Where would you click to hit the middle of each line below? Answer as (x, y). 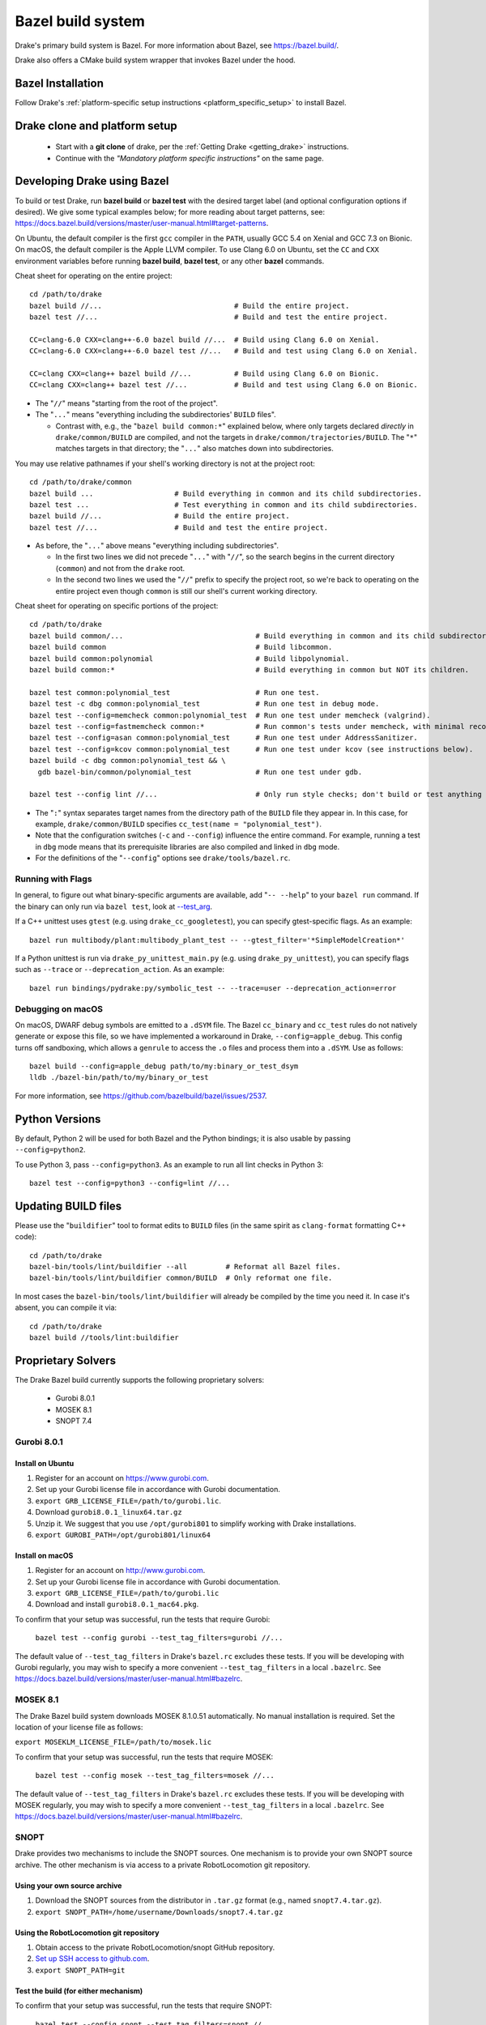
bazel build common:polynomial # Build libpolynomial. (190, 659)
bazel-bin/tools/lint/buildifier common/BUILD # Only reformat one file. (181, 1278)
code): (26, 1237)
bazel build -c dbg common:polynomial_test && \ (128, 761)
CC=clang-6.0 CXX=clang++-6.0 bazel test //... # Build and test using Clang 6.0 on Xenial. (224, 351)
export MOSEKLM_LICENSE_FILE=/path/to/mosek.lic (113, 1742)
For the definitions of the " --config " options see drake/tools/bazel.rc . (163, 858)
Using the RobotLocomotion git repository (87, 1933)
